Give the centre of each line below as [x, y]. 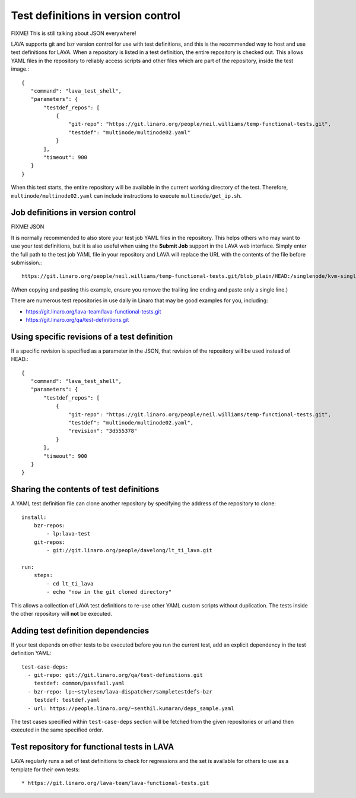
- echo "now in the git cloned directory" [109, 592]
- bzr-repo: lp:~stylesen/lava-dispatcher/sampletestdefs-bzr [120, 691]
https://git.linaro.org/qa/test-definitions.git [77, 320]
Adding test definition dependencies [80, 630]
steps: [43, 575]
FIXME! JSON [28, 227]
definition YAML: [31, 653]
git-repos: [50, 542]
